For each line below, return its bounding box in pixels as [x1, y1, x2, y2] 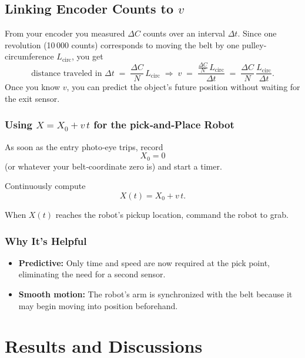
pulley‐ [242, 38, 267, 51]
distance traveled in [31, 69, 102, 78]
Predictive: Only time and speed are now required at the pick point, [18, 256, 270, 268]
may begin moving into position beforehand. [18, 299, 178, 311]
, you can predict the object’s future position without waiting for [66, 81, 300, 93]
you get [76, 50, 103, 62]
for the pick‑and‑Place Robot [93, 117, 234, 132]
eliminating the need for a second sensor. [18, 268, 166, 280]
